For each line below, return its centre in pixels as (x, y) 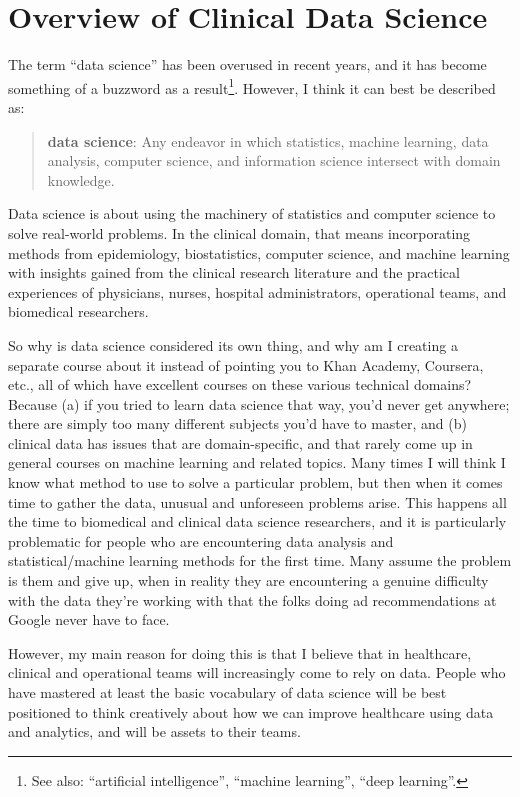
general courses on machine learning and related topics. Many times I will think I (257, 462)
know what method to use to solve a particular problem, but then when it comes (255, 482)
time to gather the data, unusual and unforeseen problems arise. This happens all (257, 501)
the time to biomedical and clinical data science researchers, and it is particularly (257, 521)
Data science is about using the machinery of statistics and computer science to (252, 213)
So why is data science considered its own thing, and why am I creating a (233, 344)
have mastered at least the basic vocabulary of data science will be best (227, 692)
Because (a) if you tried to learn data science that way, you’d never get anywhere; (259, 403)
